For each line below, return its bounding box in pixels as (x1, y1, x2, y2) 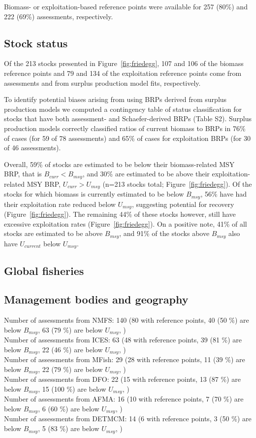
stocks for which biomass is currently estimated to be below (4, 189, 184, 199)
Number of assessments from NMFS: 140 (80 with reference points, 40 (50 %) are (4, 315, 249, 325)
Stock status (4, 35, 68, 50)
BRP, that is (4, 168, 42, 179)
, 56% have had (200, 189, 247, 199)
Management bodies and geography (4, 292, 189, 307)
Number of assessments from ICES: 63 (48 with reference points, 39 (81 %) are (4, 335, 242, 345)
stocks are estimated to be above (4, 228, 103, 238)
